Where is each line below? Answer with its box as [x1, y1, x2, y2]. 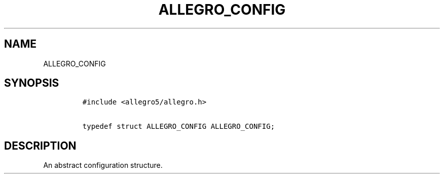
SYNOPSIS [4, 77, 59, 90]
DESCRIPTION [4, 139, 77, 152]
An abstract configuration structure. [43, 161, 163, 170]
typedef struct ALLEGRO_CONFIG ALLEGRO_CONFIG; [82, 122, 275, 131]
